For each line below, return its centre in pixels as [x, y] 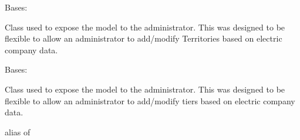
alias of [18, 132]
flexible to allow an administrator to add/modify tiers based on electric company [150, 100]
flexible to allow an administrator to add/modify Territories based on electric [144, 38]
